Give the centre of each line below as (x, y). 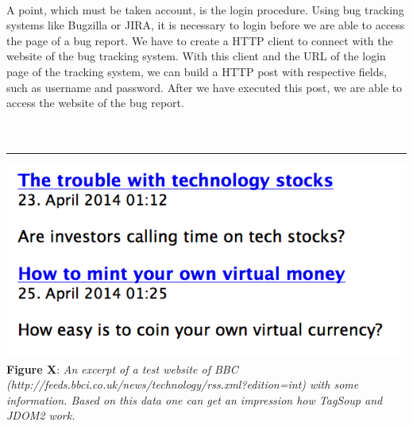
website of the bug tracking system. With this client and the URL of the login (196, 56)
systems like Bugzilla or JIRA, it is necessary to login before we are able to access (206, 25)
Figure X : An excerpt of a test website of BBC (122, 368)
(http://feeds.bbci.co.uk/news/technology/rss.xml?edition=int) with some (183, 384)
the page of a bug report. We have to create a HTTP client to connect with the (200, 40)
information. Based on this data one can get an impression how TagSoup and (195, 399)
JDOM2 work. (41, 415)
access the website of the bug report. (95, 103)
